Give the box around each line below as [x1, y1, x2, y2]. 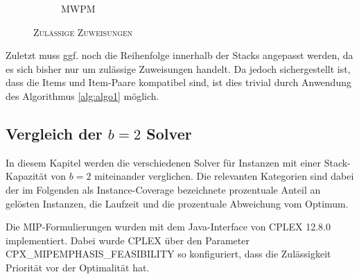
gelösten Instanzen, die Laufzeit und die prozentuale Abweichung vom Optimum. [6, 196, 349, 210]
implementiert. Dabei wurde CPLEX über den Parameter [6, 232, 249, 247]
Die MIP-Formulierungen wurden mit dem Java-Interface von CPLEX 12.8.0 [6, 219, 331, 234]
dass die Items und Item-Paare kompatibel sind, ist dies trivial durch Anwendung [6, 75, 351, 90]
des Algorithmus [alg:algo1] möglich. [6, 88, 159, 103]
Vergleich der [6, 122, 103, 144]
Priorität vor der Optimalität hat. [6, 260, 150, 274]
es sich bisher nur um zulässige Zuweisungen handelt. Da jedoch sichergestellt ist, [6, 61, 351, 76]
